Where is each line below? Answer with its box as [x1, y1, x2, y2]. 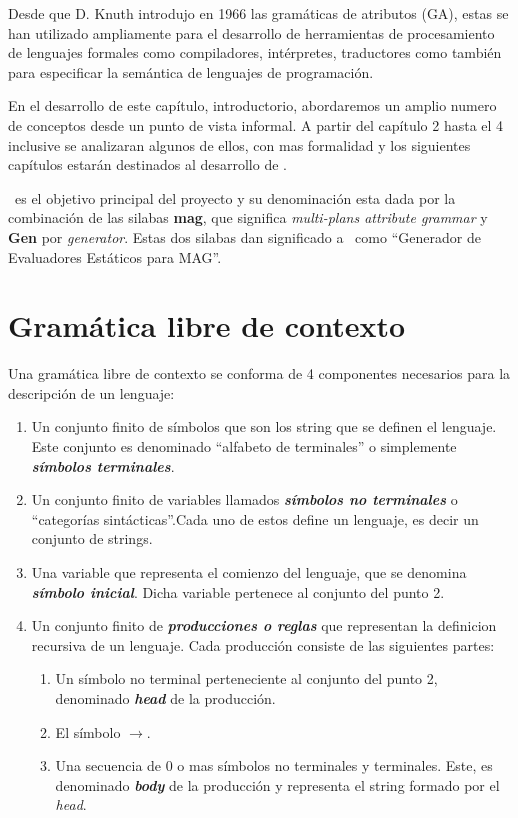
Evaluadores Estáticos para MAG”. [8, 246, 222, 267]
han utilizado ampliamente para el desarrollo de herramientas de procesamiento [8, 22, 495, 43]
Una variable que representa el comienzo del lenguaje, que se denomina [31, 562, 467, 582]
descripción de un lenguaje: [8, 382, 175, 403]
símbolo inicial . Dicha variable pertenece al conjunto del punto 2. [31, 581, 445, 602]
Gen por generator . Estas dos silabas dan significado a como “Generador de [8, 226, 481, 247]
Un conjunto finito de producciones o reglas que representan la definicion [31, 615, 497, 636]
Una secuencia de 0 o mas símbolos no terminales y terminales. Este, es [55, 755, 493, 776]
